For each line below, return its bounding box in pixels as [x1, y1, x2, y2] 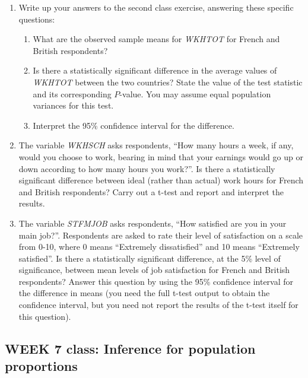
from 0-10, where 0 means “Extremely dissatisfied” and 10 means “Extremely [18, 240, 300, 253]
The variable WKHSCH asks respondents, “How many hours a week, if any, [18, 139, 294, 151]
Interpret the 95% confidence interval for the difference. [33, 119, 234, 131]
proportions [5, 357, 78, 375]
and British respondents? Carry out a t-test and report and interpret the [18, 185, 284, 198]
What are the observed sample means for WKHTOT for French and [33, 33, 280, 45]
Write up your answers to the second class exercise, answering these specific [18, 1, 294, 13]
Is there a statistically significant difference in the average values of [33, 64, 277, 77]
